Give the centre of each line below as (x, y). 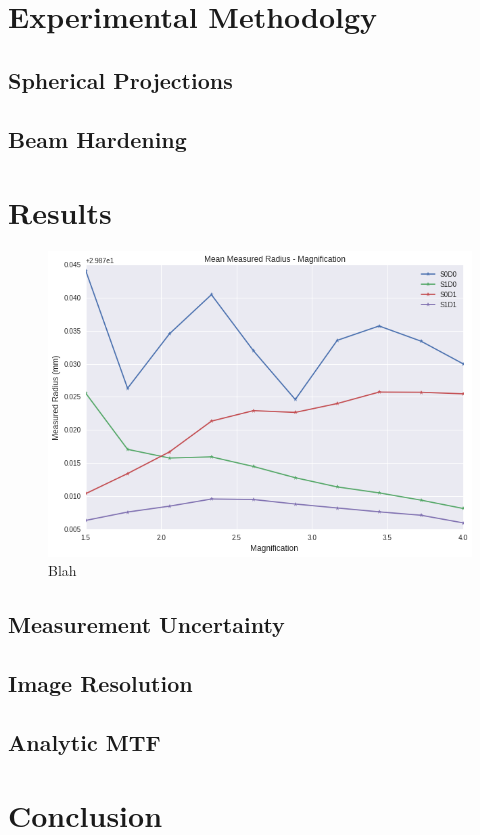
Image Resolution (100, 683)
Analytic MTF (84, 741)
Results (60, 212)
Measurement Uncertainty (146, 624)
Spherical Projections (120, 79)
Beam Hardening (97, 138)
